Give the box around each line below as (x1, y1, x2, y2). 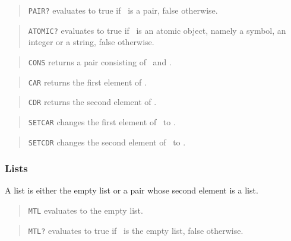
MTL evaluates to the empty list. (28, 204, 143, 216)
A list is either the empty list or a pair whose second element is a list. (5, 184, 258, 196)
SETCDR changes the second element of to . (28, 135, 186, 148)
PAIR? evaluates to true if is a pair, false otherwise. (28, 4, 218, 16)
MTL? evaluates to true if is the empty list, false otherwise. (28, 224, 243, 236)
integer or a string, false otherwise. (28, 36, 154, 48)
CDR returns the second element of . (28, 96, 157, 108)
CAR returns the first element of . (28, 75, 147, 88)
